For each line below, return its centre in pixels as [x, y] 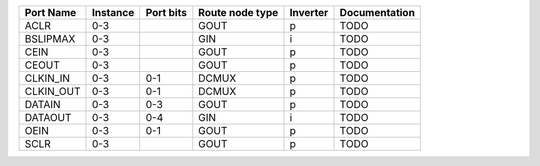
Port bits [166, 12]
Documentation [377, 12]
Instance [113, 12]
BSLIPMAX [50, 38]
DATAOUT [48, 117]
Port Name [50, 12]
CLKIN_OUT [52, 91]
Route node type [238, 12]
